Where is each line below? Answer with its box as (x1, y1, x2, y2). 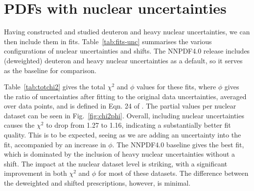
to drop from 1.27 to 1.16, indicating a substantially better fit (46, 120, 231, 130)
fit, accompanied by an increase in (4, 139, 106, 149)
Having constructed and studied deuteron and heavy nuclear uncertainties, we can (4, 27, 250, 37)
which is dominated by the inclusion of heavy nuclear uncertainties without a (4, 149, 235, 159)
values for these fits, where (137, 82, 216, 92)
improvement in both (4, 168, 67, 178)
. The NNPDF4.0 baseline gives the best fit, (112, 139, 244, 149)
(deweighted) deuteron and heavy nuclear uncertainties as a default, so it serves (4, 55, 243, 65)
